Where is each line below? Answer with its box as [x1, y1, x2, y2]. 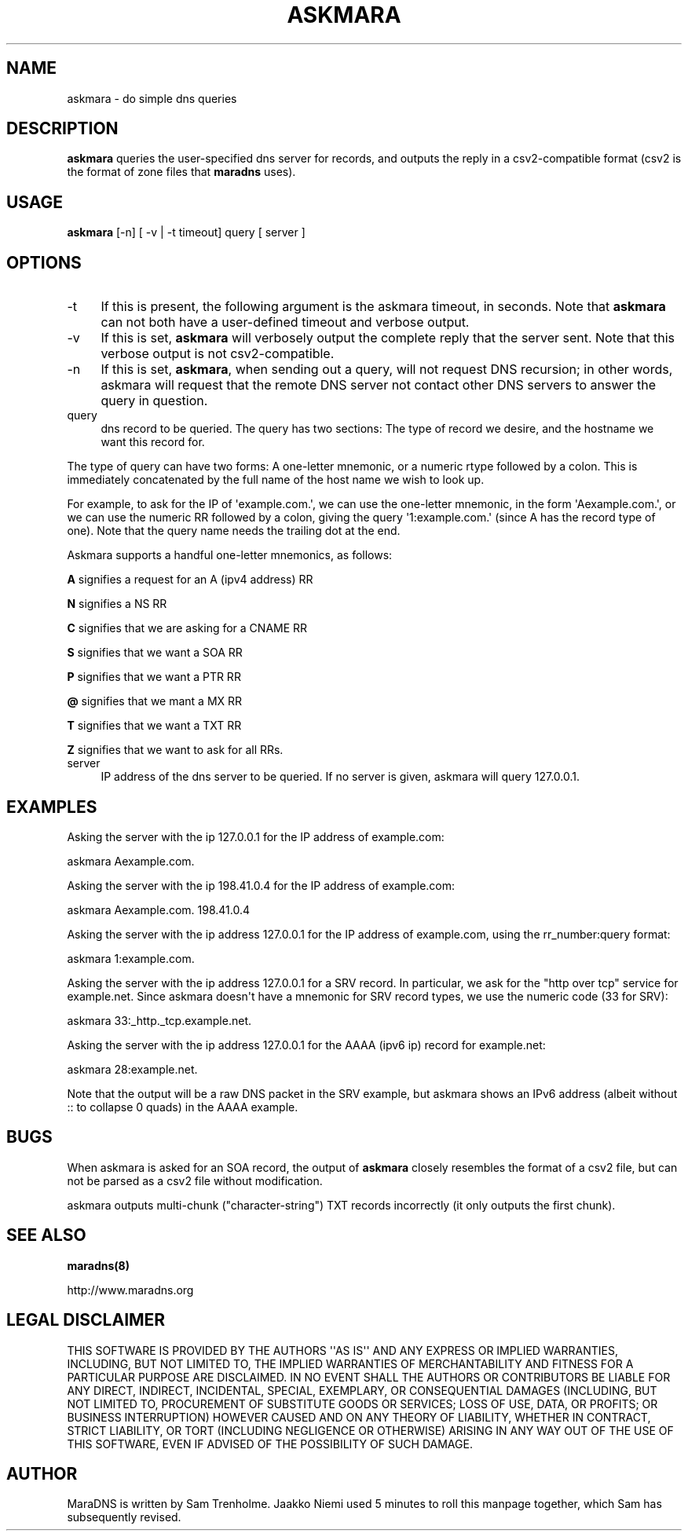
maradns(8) [67, 1258, 130, 1272]
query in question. [101, 393, 208, 409]
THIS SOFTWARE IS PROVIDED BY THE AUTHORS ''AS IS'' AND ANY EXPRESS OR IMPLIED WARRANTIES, [67, 1343, 618, 1357]
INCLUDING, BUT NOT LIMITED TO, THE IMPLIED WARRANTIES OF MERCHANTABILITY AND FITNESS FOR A [67, 1356, 634, 1370]
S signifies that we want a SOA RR [67, 646, 243, 660]
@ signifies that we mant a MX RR [67, 694, 243, 708]
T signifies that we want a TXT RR [67, 719, 242, 733]
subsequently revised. [67, 1510, 181, 1524]
